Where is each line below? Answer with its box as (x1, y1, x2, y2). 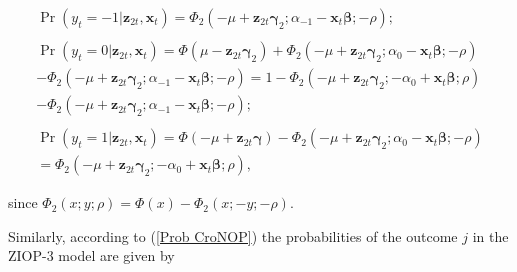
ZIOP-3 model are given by (8, 245, 175, 266)
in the (472, 225, 509, 246)
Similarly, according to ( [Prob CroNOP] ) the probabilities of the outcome (8, 225, 458, 246)
